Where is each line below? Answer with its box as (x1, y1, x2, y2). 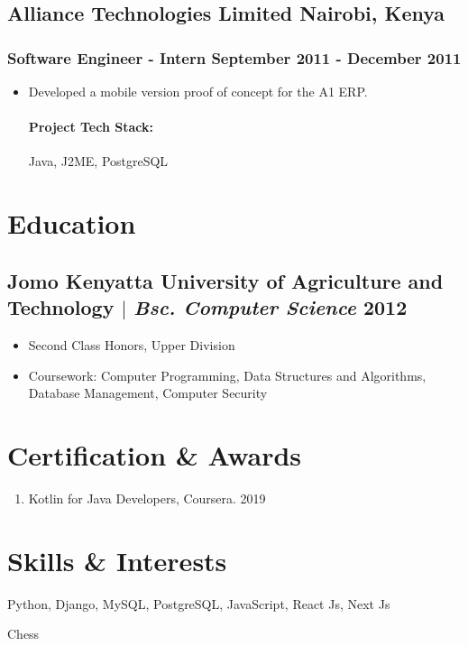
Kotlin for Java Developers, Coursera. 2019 (28, 488, 266, 507)
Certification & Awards (7, 436, 302, 473)
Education (7, 205, 136, 242)
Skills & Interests (7, 541, 227, 578)
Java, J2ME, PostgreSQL (28, 152, 169, 171)
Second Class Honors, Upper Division (28, 335, 235, 354)
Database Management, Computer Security (28, 383, 268, 402)
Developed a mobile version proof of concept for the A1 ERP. (28, 82, 368, 100)
